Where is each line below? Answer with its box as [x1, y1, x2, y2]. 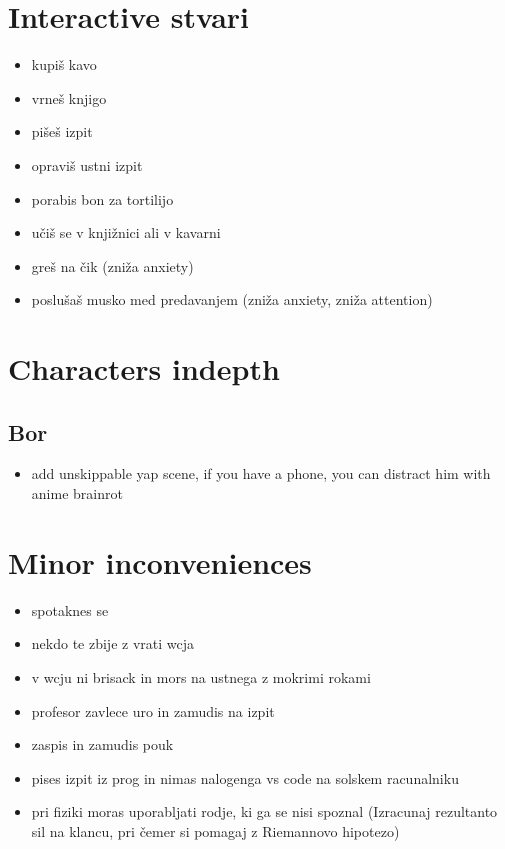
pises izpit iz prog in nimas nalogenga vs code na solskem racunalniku [31, 767, 459, 788]
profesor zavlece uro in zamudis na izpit [31, 700, 275, 721]
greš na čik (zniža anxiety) [31, 255, 194, 276]
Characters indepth [8, 348, 280, 389]
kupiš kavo [31, 54, 97, 75]
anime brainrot [31, 483, 123, 504]
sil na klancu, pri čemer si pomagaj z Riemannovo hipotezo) [31, 820, 400, 841]
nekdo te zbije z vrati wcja [31, 633, 194, 654]
